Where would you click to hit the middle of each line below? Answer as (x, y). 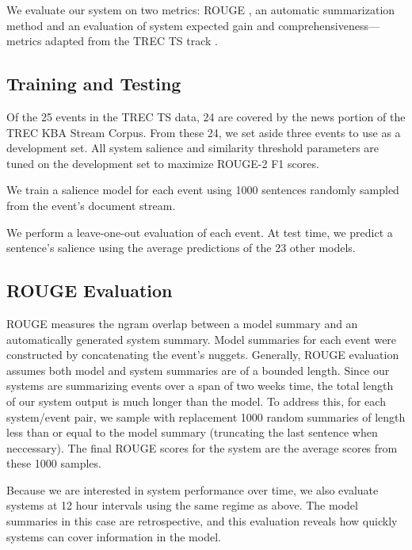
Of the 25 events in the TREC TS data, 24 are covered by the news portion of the (206, 116)
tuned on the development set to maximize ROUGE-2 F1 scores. (163, 163)
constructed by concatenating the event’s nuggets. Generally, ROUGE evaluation (203, 355)
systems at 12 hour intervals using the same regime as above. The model (182, 505)
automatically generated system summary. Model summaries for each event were (202, 339)
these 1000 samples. (54, 463)
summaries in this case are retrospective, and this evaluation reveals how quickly (202, 521)
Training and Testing (94, 84)
